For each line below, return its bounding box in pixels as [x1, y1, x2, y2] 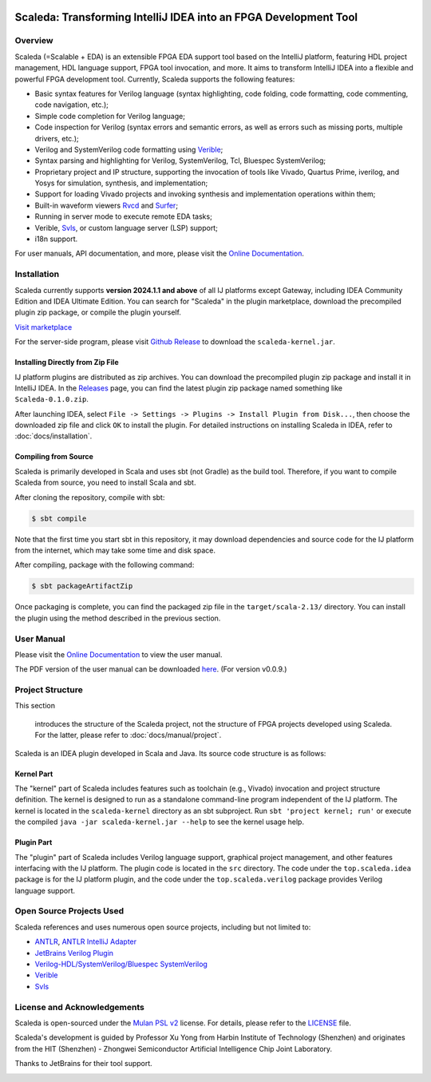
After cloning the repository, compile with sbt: [14, 492, 165, 502]
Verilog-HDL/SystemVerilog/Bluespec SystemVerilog [34, 959, 208, 969]
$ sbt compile [31, 513, 87, 523]
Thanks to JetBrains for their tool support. [14, 1059, 153, 1068]
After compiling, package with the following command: [14, 560, 195, 570]
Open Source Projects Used [14, 906, 124, 917]
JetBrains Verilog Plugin [34, 948, 114, 957]
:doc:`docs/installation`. [14, 431, 93, 441]
